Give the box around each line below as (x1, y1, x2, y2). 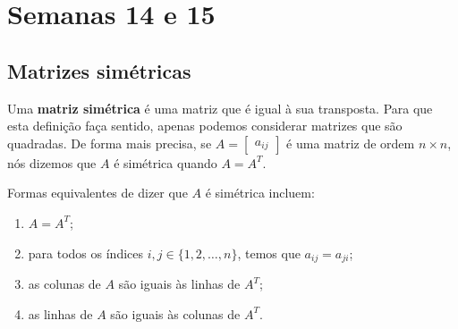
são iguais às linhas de (118, 274, 241, 292)
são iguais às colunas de (110, 304, 241, 323)
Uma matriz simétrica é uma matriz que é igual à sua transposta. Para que (7, 98, 433, 117)
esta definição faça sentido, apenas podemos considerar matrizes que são (7, 116, 403, 135)
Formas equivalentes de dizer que (7, 183, 188, 202)
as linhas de (28, 304, 93, 323)
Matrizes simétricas (7, 56, 191, 84)
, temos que (237, 243, 301, 262)
